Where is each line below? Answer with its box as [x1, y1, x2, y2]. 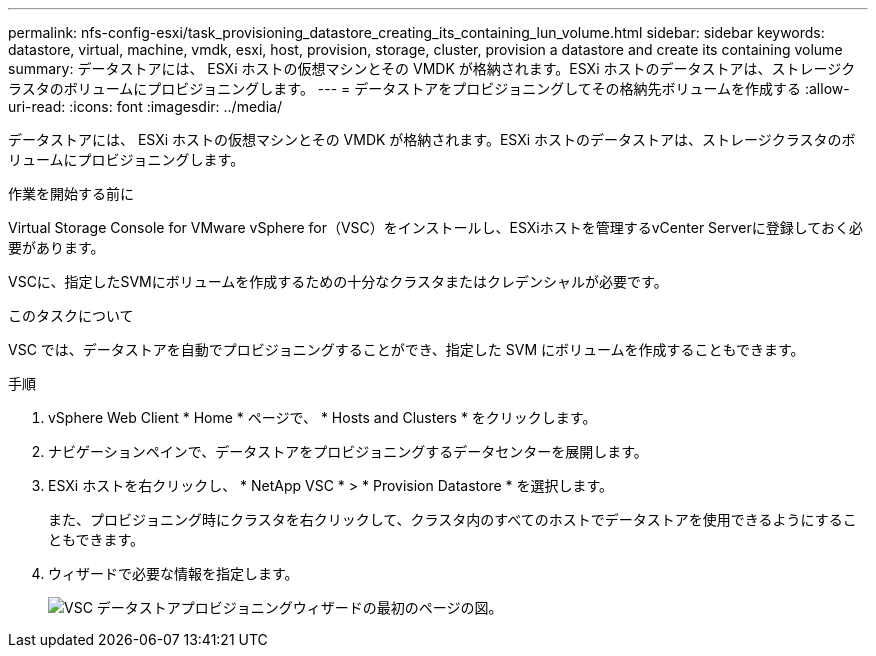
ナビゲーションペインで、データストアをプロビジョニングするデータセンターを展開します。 [48, 443, 648, 460]
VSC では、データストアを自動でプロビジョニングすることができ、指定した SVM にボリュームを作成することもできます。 [8, 341, 805, 358]
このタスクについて [8, 307, 134, 324]
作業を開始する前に [8, 185, 134, 202]
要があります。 [8, 239, 105, 256]
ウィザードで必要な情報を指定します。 [48, 565, 299, 582]
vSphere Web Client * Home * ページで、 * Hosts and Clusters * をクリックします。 [48, 409, 597, 426]
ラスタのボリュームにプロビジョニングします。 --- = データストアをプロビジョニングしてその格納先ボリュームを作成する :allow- [8, 80, 850, 97]
